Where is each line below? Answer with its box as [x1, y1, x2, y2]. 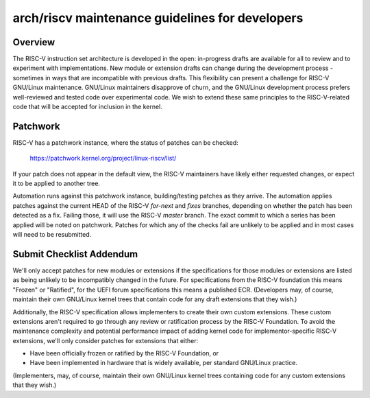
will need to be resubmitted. [12, 231, 92, 239]
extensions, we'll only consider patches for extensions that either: [12, 336, 199, 344]
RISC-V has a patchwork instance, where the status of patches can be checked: [12, 138, 239, 147]
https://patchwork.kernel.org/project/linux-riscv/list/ [29, 154, 177, 163]
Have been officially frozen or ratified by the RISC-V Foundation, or [29, 349, 219, 358]
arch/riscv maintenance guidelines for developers [12, 10, 304, 25]
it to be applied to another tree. [12, 179, 101, 188]
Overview [12, 36, 56, 48]
